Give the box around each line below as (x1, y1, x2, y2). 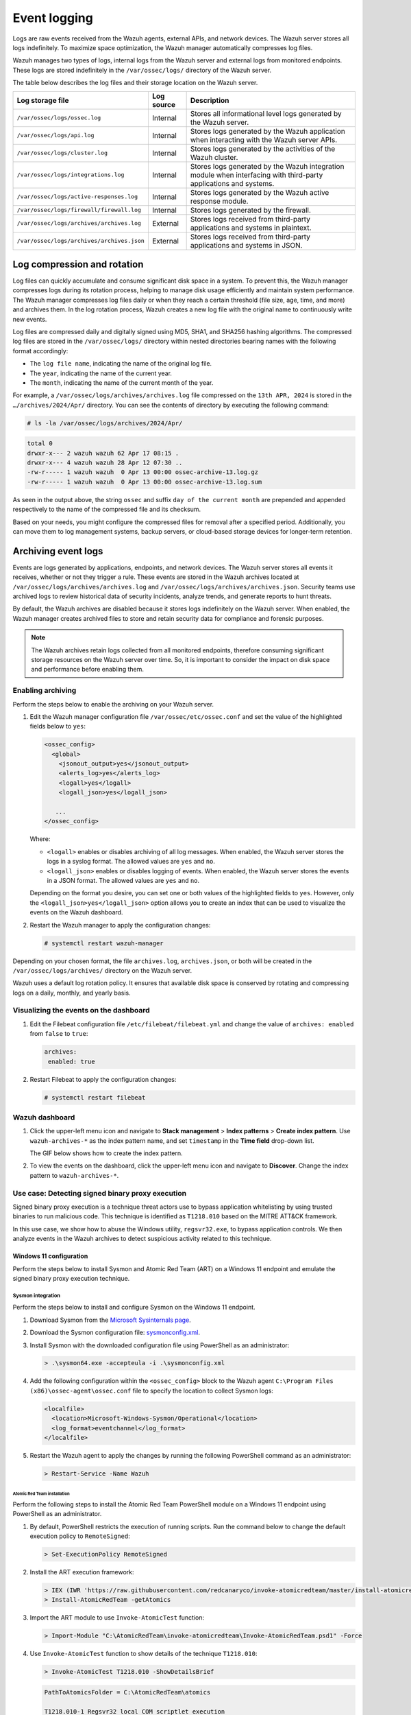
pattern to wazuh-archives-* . (29, 1171, 119, 1179)
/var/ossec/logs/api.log (16, 132, 95, 139)
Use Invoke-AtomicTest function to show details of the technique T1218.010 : (29, 1650, 258, 1658)
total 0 (27, 440, 53, 447)
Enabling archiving (12, 686, 77, 696)
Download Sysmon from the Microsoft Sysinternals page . (29, 1316, 191, 1324)
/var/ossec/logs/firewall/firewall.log (16, 206, 142, 213)
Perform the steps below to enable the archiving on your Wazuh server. (12, 700, 214, 708)
